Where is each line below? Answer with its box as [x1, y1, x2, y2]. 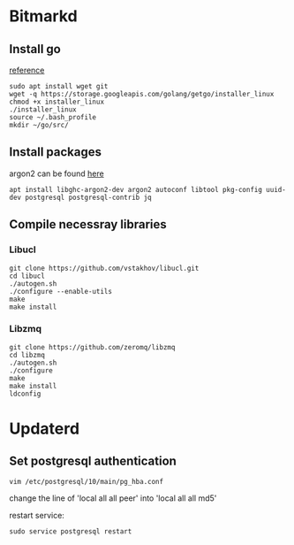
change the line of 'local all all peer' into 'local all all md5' [9, 493, 217, 503]
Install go [9, 42, 62, 57]
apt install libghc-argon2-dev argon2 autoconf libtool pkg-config [9, 185, 263, 194]
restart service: [9, 510, 64, 520]
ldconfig [9, 389, 41, 398]
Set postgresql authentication [9, 454, 177, 469]
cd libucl [9, 272, 46, 280]
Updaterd [9, 418, 80, 439]
